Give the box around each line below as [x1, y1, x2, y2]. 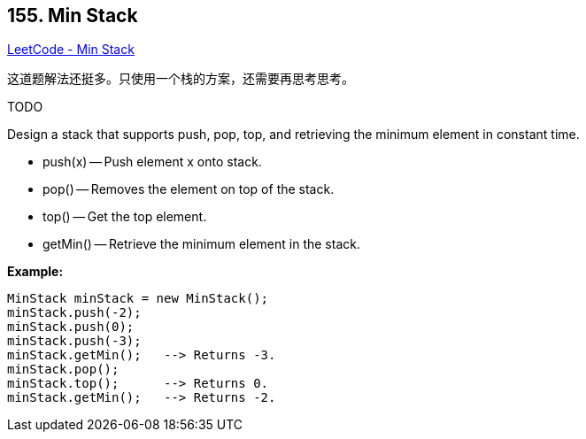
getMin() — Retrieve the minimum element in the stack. [42, 236, 360, 252]
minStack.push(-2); [7, 305, 142, 320]
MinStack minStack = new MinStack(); [7, 291, 269, 306]
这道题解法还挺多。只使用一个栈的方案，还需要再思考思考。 [7, 71, 354, 87]
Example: [7, 264, 64, 280]
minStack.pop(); [7, 362, 120, 377]
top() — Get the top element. [42, 209, 207, 225]
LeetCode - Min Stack [7, 42, 135, 58]
